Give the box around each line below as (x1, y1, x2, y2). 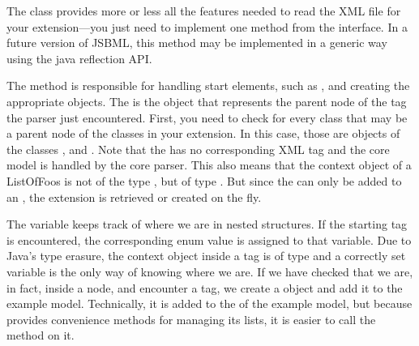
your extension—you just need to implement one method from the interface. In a (6, 18, 408, 35)
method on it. (6, 327, 75, 344)
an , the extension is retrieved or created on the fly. (6, 188, 262, 205)
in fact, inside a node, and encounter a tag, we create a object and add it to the (6, 279, 403, 296)
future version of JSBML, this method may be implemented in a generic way (6, 34, 387, 51)
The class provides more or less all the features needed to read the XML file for (6, 2, 401, 19)
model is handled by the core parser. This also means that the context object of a (6, 156, 412, 173)
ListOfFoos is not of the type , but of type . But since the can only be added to (6, 172, 402, 189)
